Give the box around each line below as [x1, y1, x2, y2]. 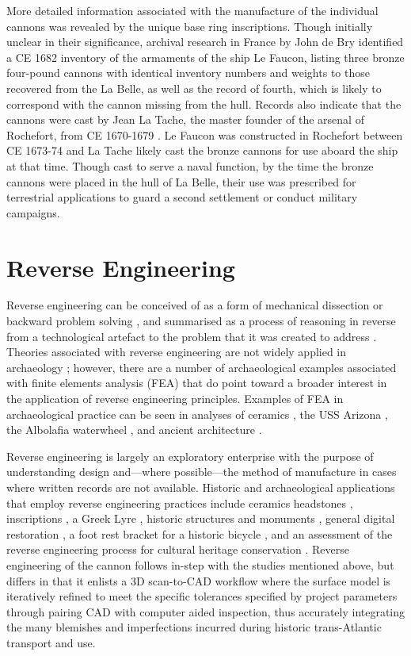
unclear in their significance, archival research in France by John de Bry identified [6, 33, 404, 50]
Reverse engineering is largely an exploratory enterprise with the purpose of [6, 447, 374, 464]
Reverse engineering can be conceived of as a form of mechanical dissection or [6, 297, 383, 313]
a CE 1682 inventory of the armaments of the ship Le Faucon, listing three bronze [6, 48, 405, 65]
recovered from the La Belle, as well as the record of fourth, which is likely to [6, 79, 382, 96]
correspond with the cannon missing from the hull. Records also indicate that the [6, 95, 401, 112]
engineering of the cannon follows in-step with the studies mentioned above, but [6, 556, 394, 573]
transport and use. [6, 634, 96, 650]
